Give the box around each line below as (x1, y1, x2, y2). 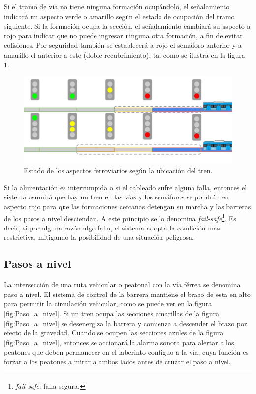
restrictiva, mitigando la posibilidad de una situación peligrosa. (4, 232, 194, 242)
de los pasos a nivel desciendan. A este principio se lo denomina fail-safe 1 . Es (4, 211, 236, 223)
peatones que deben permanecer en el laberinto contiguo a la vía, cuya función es (4, 347, 249, 357)
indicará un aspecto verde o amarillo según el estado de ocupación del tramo (4, 11, 235, 21)
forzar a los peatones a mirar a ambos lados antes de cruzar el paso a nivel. (4, 356, 231, 366)
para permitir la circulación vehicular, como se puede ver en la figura (4, 298, 212, 309)
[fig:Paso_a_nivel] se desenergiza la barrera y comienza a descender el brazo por (4, 318, 247, 328)
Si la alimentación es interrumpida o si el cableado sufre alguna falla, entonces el (4, 182, 247, 192)
